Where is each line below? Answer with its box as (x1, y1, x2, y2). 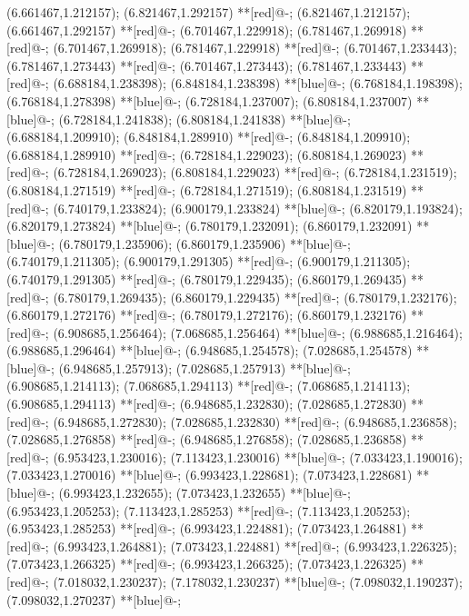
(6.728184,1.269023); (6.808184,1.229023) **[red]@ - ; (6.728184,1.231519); (53, 163, 457, 182)
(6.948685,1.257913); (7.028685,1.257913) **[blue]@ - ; (58, 358, 351, 377)
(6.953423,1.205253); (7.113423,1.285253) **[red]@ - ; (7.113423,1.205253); (6, 501, 411, 520)
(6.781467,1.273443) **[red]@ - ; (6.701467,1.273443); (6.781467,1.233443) (6, 55, 407, 75)
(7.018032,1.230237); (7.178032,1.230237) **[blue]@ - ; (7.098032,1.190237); (53, 572, 463, 591)
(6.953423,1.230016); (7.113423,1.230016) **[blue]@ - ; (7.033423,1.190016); (53, 447, 463, 466)
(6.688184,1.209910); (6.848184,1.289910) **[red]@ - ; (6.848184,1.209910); (6, 127, 411, 146)
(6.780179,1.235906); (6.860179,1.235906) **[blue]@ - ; (58, 233, 351, 253)
